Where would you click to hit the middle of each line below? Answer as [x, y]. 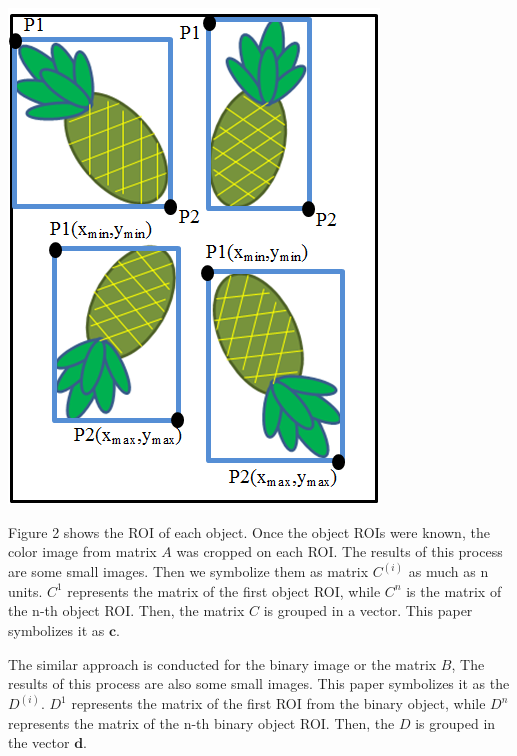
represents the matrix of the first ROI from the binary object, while [278, 703]
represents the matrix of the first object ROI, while [224, 590]
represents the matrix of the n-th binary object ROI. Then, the [201, 722]
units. [25, 590]
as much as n [448, 571]
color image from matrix [82, 551]
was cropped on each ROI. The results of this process [339, 551]
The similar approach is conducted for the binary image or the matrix [222, 663]
